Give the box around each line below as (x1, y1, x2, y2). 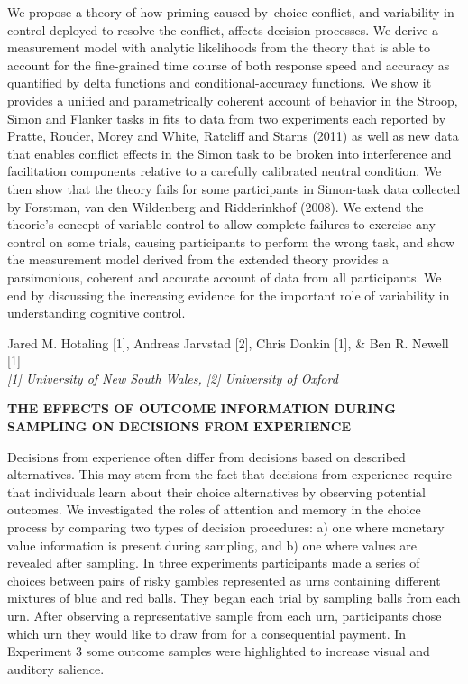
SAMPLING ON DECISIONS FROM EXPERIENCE (7, 417, 352, 436)
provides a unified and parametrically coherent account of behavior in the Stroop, (7, 90, 458, 109)
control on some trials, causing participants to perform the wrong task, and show (7, 232, 455, 251)
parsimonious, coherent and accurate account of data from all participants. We (7, 267, 442, 286)
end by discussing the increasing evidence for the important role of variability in (7, 285, 450, 304)
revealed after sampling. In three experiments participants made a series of (7, 553, 420, 572)
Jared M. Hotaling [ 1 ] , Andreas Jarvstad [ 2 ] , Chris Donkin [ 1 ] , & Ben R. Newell (7, 333, 449, 352)
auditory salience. (7, 659, 105, 678)
